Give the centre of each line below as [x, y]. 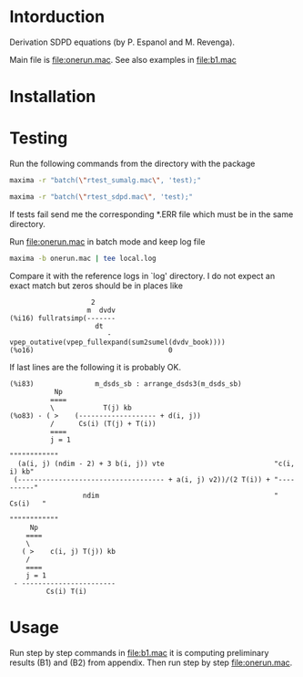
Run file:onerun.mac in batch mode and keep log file [107, 241]
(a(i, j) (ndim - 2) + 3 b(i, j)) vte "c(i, [157, 463]
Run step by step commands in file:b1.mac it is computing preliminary [139, 652]
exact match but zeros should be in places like [96, 286]
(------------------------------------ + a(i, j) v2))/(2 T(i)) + [142, 479]
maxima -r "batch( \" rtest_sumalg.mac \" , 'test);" [106, 181]
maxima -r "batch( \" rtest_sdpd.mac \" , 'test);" [101, 197]
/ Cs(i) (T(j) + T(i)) [103, 423]
